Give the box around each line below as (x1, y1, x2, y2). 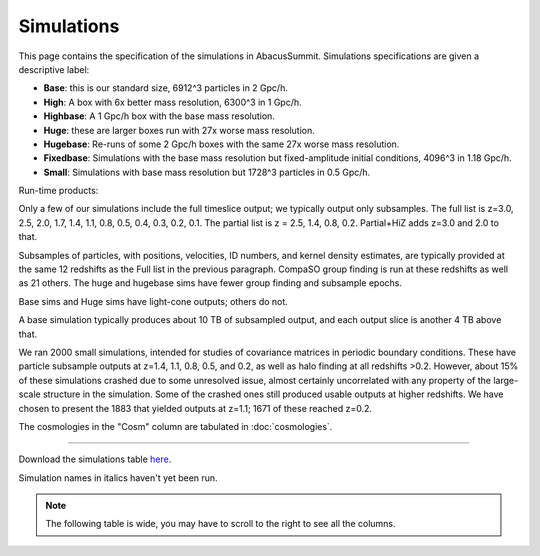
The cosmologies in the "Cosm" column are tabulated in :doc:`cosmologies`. (18, 420, 333, 432)
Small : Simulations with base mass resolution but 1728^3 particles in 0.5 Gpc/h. (43, 166, 371, 178)
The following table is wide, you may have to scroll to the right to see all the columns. (45, 518, 396, 530)
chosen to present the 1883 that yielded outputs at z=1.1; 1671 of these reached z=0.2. (18, 402, 372, 414)
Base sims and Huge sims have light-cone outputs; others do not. (18, 295, 289, 307)
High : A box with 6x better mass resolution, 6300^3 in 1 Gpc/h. (43, 96, 302, 108)
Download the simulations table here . (18, 453, 172, 465)
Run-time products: (18, 185, 99, 197)
